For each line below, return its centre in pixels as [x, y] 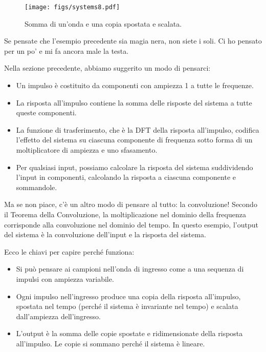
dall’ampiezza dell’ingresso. [58, 316]
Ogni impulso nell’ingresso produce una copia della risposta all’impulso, [128, 296]
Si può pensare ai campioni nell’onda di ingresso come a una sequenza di [130, 269]
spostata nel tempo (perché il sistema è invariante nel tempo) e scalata [127, 306]
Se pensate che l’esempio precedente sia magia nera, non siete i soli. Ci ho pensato [133, 41]
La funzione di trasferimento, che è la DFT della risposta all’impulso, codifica [138, 129]
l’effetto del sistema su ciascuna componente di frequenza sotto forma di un [134, 140]
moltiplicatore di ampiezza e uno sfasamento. [87, 150]
